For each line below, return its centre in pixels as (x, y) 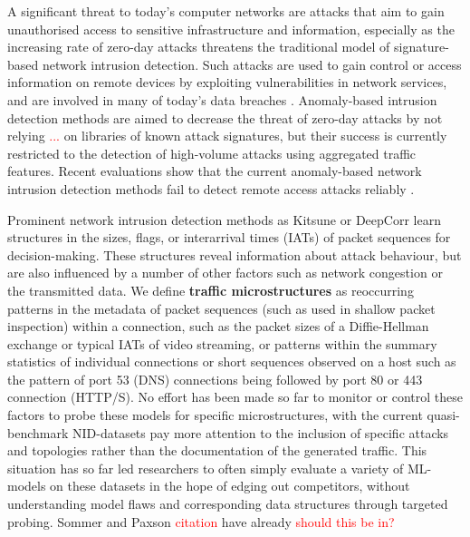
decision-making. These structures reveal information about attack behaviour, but (235, 254)
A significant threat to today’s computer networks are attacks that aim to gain (226, 11)
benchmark (38, 432)
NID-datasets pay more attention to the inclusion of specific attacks (260, 432)
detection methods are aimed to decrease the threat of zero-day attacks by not (225, 117)
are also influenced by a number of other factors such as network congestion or (225, 273)
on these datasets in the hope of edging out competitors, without (230, 486)
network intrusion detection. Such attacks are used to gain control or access (252, 64)
